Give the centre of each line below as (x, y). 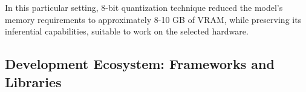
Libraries (33, 81)
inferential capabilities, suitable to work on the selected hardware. (127, 31)
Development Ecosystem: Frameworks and (140, 64)
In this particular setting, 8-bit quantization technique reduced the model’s (144, 7)
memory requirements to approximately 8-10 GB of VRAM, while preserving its (153, 19)
